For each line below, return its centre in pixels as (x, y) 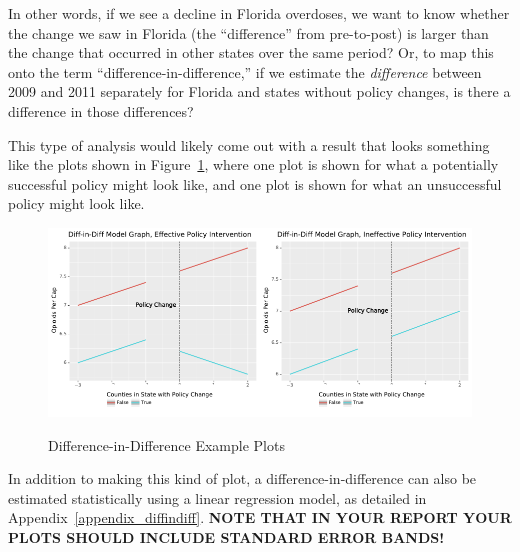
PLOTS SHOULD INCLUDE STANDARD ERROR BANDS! (226, 537)
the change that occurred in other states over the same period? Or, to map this (251, 52)
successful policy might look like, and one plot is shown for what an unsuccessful (255, 183)
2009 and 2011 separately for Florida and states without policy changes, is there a (259, 91)
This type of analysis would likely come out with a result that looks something (249, 144)
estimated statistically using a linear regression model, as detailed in (217, 497)
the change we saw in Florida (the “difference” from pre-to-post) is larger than (248, 32)
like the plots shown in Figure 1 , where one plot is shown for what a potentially (253, 164)
